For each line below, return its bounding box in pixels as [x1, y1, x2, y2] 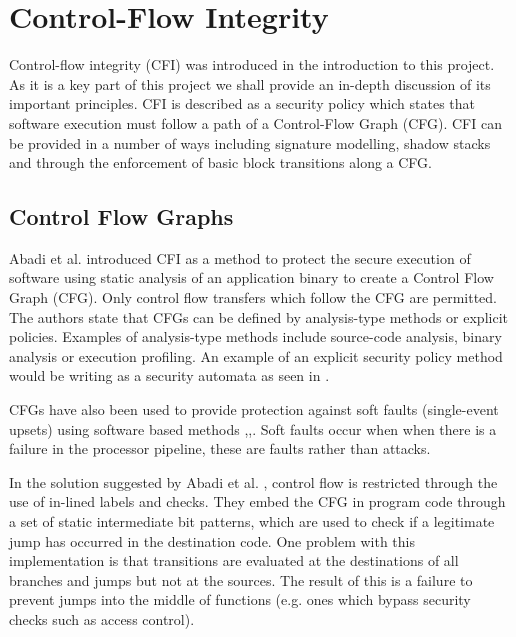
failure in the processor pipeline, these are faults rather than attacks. [9, 438, 431, 459]
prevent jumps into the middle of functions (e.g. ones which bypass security [9, 589, 471, 610]
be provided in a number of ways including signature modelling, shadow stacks [9, 132, 491, 153]
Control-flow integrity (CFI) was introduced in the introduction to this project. [9, 54, 495, 75]
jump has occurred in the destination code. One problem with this [9, 530, 415, 551]
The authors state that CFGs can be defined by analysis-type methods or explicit [9, 306, 508, 327]
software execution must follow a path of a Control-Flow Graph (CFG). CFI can [9, 112, 502, 133]
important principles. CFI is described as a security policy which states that [9, 93, 475, 114]
